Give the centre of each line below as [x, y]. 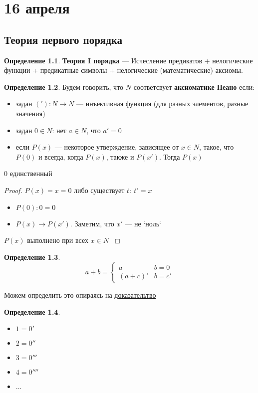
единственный [31, 173]
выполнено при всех [58, 240]
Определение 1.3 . [32, 257]
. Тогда [170, 156]
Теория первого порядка [63, 39]
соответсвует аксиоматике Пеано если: [194, 87]
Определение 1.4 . [32, 311]
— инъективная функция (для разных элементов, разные [162, 103]
